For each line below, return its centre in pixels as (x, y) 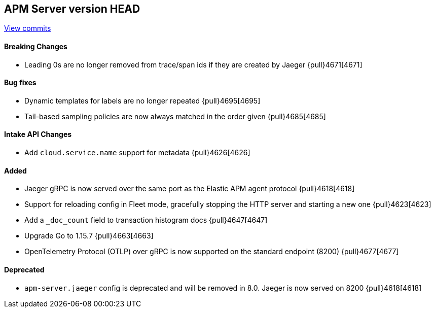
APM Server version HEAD (72, 9)
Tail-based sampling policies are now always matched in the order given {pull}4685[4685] (175, 116)
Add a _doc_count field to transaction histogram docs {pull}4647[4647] (146, 220)
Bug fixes (20, 83)
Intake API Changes (38, 134)
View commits (28, 28)
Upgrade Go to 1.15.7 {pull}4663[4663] (89, 236)
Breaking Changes (36, 47)
